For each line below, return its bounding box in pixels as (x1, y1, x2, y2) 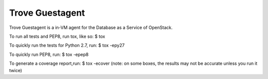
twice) (9, 67, 22, 73)
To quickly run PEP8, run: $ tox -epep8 (9, 52, 89, 57)
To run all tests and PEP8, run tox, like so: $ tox (9, 33, 105, 39)
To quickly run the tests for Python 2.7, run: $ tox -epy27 (9, 42, 125, 49)
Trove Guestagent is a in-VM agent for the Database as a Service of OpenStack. (9, 25, 173, 30)
